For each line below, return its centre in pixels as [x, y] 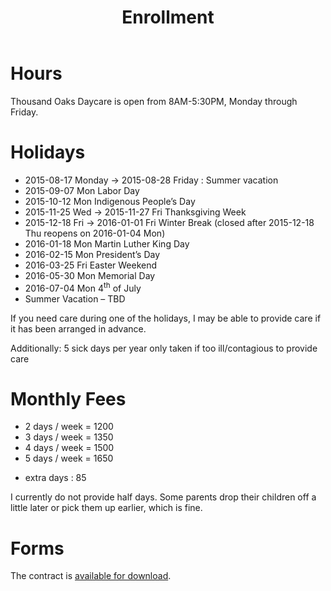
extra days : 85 [55, 478]
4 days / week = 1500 [69, 448]
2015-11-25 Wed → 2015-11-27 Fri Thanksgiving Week [135, 212]
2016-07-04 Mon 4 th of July [83, 287]
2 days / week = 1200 [69, 427]
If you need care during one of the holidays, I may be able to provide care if [166, 318]
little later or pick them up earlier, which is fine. [106, 508]
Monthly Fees [68, 398]
